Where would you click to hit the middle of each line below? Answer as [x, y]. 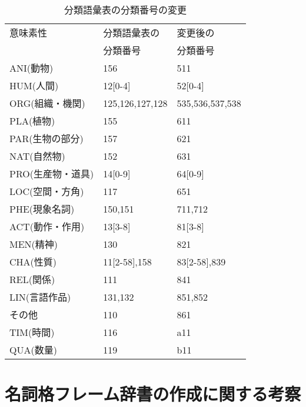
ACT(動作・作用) [47, 226]
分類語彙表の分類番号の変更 [125, 10]
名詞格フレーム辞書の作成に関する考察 [153, 394]
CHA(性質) [33, 262]
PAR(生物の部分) [46, 138]
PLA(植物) [32, 121]
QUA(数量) [33, 350]
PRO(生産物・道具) [52, 174]
